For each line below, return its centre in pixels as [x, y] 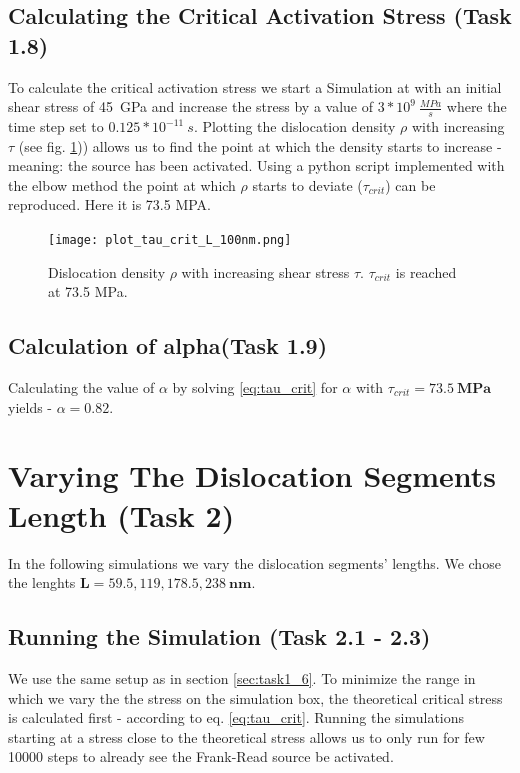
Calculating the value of [81, 387]
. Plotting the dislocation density [294, 126]
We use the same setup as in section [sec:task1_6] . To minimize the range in [242, 677]
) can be [410, 184]
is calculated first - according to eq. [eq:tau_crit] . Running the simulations [236, 717]
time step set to [56, 126]
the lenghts [42, 582]
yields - [30, 406]
